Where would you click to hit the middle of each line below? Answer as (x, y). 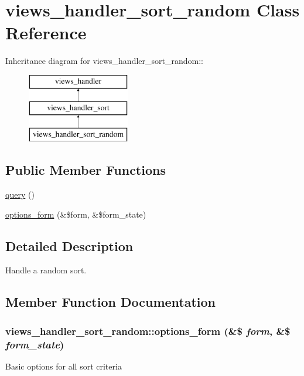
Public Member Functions (86, 170)
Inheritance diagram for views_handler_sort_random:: (104, 61)
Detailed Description (69, 245)
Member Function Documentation (111, 302)
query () (20, 194)
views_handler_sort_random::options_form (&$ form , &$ (148, 331)
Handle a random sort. (46, 270)
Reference (46, 33)
